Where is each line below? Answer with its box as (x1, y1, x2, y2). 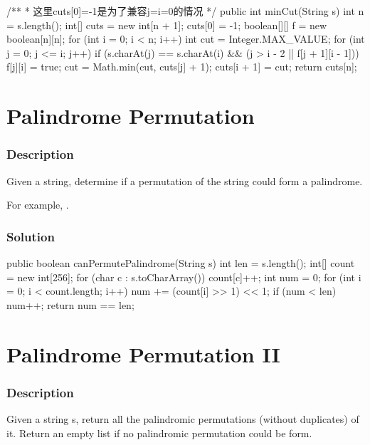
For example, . (6, 197, 69, 212)
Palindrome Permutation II (6, 339, 280, 368)
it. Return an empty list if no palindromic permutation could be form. (6, 425, 312, 440)
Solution (6, 227, 55, 245)
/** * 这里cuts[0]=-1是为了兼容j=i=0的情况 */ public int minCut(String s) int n (6, 4, 364, 18)
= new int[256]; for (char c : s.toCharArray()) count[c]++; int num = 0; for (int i (6, 269, 361, 284)
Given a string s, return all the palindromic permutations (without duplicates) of (6, 411, 359, 426)
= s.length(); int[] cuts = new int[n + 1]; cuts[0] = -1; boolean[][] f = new (6, 17, 327, 32)
